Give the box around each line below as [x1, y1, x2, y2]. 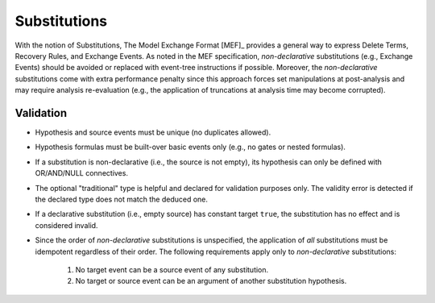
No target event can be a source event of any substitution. [75, 264, 269, 274]
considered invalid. [35, 220, 98, 230]
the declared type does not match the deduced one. [35, 194, 209, 204]
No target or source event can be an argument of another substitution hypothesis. [75, 276, 347, 286]
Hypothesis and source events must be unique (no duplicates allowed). [35, 127, 271, 137]
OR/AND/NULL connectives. [35, 168, 129, 178]
